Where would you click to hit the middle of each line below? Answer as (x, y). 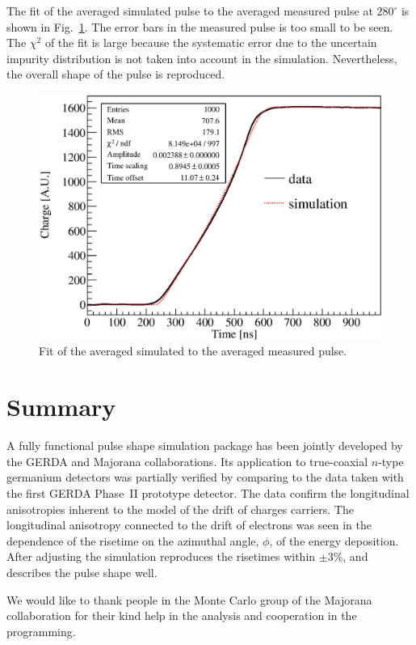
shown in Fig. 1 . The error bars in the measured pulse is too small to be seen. (200, 26)
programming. (41, 631)
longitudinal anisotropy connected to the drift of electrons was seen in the (189, 525)
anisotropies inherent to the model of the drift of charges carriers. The (180, 509)
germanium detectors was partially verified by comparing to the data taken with (205, 477)
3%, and (348, 556)
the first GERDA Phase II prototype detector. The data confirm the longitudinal (208, 492)
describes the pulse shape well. (82, 572)
